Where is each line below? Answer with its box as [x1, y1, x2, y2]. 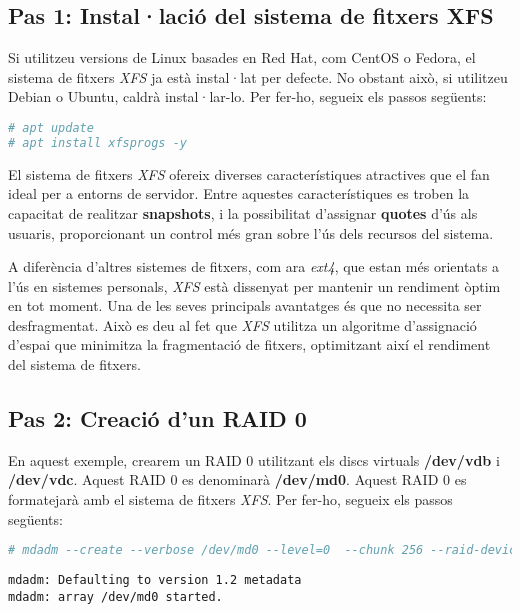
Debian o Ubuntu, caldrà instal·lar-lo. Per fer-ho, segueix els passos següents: [8, 86, 487, 107]
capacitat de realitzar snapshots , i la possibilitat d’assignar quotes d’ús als [8, 202, 478, 223]
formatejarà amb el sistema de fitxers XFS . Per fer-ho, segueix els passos [8, 489, 453, 510]
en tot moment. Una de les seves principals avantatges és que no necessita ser [8, 295, 482, 316]
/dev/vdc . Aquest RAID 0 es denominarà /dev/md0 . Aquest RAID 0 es [8, 469, 467, 490]
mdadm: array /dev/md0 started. [8, 589, 223, 604]
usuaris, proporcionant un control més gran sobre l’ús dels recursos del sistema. [8, 222, 494, 243]
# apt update [8, 120, 94, 135]
